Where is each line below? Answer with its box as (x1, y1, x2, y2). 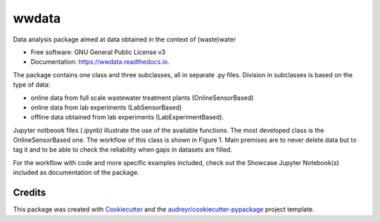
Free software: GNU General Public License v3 (30, 48, 166, 56)
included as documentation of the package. (13, 169, 140, 177)
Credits (13, 187, 46, 199)
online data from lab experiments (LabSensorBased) (30, 103, 182, 112)
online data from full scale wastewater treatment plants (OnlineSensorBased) (30, 93, 254, 102)
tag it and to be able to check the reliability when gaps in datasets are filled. (13, 145, 232, 154)
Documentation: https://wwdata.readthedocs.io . (30, 58, 170, 66)
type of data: (13, 81, 51, 89)
